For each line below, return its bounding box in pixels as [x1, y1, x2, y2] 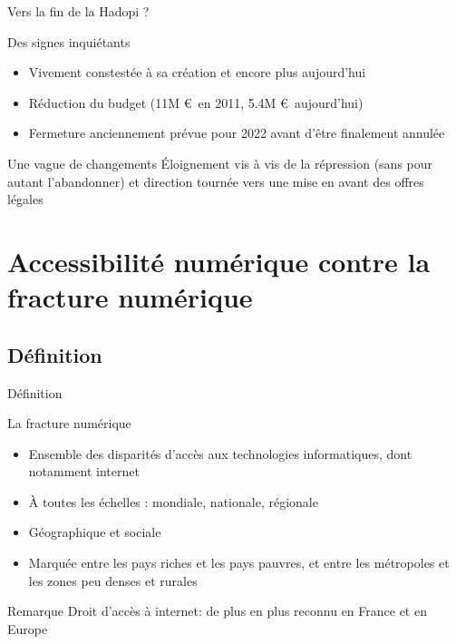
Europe [7, 619, 48, 638]
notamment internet [28, 462, 140, 481]
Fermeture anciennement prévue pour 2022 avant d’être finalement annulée [28, 123, 445, 142]
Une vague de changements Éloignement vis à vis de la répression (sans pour [7, 153, 433, 172]
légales [7, 190, 44, 209]
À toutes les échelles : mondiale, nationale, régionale [28, 492, 318, 511]
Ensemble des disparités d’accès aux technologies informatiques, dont [28, 444, 412, 463]
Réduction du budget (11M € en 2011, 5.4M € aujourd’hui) [28, 93, 364, 112]
